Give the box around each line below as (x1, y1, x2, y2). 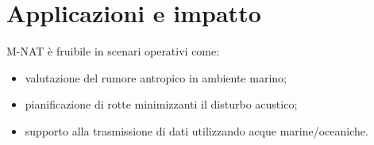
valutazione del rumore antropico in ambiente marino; (25, 69, 287, 86)
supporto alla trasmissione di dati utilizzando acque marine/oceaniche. (25, 122, 368, 139)
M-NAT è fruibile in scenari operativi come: (6, 43, 220, 59)
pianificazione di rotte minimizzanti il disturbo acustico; (25, 96, 298, 113)
